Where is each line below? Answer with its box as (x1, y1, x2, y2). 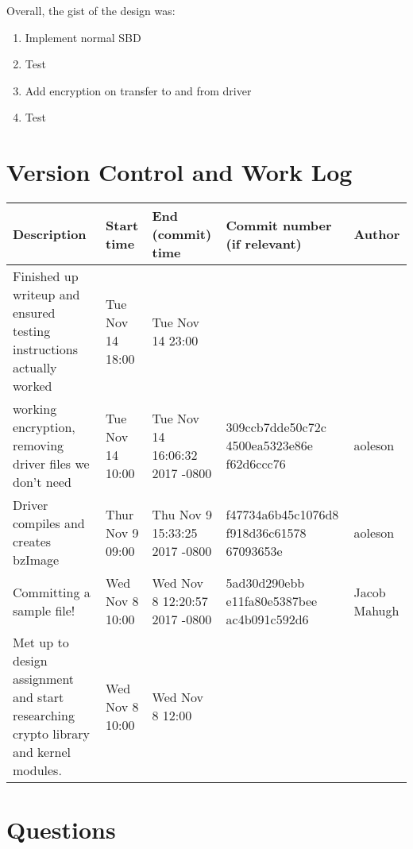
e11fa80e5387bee (226, 592, 318, 611)
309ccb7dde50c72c (226, 418, 326, 437)
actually (13, 358, 57, 377)
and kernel (13, 743, 71, 762)
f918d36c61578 (226, 523, 307, 542)
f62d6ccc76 (226, 454, 286, 473)
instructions (13, 340, 79, 359)
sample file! (13, 600, 75, 619)
